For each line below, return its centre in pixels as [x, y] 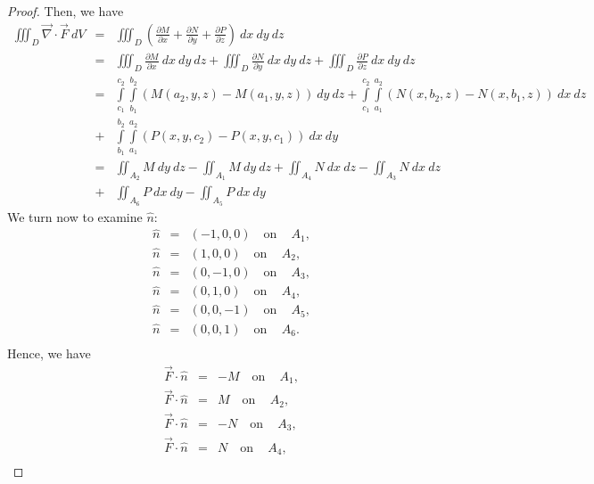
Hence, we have [49, 353]
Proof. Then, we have [66, 11]
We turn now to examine [75, 216]
